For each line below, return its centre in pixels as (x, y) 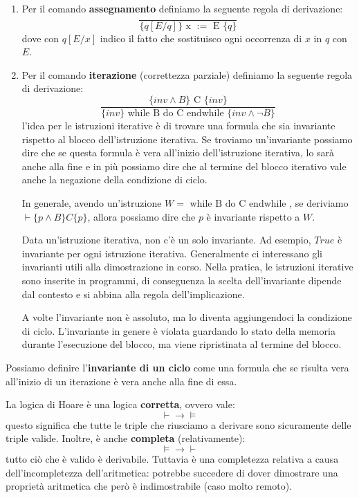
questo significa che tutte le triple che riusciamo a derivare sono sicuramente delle (178, 424)
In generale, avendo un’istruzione (92, 203)
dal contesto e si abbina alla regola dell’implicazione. (133, 294)
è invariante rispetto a (253, 216)
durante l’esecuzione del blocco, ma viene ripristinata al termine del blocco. (182, 344)
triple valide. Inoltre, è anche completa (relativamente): (126, 438)
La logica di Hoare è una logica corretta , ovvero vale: (120, 404)
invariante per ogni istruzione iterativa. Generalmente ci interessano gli (172, 253)
